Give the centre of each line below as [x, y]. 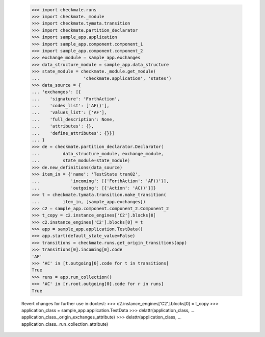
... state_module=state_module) [81, 161]
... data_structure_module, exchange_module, [98, 154]
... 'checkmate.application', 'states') [102, 78]
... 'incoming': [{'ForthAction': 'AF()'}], [100, 181]
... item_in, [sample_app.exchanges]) [89, 202]
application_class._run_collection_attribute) [65, 324]
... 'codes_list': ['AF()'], [71, 106]
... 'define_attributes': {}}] [73, 133]
